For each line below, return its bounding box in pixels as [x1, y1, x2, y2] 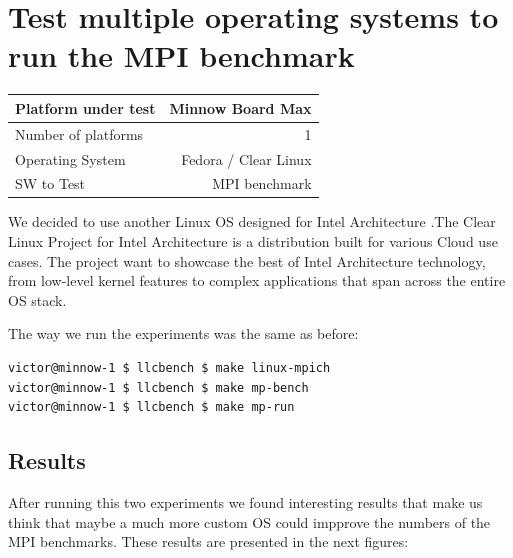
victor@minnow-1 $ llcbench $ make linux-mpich [8, 361, 331, 375]
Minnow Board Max [169, 97, 312, 118]
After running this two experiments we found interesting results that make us [8, 491, 483, 512]
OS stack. [8, 289, 67, 310]
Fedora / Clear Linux [181, 148, 312, 169]
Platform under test [15, 97, 156, 118]
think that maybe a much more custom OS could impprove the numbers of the [8, 511, 491, 532]
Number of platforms [15, 123, 144, 144]
